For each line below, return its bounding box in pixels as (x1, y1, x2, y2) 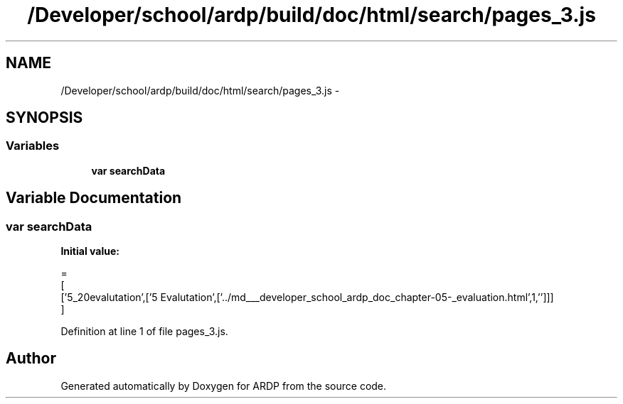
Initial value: (60, 245, 119, 258)
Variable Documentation (6, 189, 182, 207)
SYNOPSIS (6, 109, 83, 127)
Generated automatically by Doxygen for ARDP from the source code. (60, 379, 387, 392)
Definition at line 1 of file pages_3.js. (60, 325, 228, 338)
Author (6, 349, 56, 368)
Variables (6, 138, 60, 153)
